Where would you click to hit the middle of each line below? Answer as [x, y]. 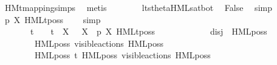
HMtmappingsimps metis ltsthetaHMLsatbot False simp [138, 7]
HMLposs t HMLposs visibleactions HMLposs [122, 55]
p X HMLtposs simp [53, 19]
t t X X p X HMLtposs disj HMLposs [149, 31]
